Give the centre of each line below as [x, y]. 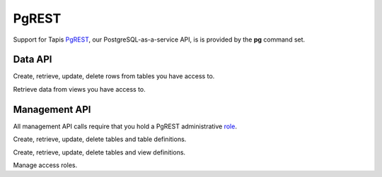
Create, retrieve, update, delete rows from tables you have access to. [114, 76]
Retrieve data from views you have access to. [80, 89]
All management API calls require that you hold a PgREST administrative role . [125, 126]
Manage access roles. [45, 165]
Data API [33, 60]
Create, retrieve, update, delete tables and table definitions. [100, 139]
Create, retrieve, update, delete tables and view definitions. [99, 152]
